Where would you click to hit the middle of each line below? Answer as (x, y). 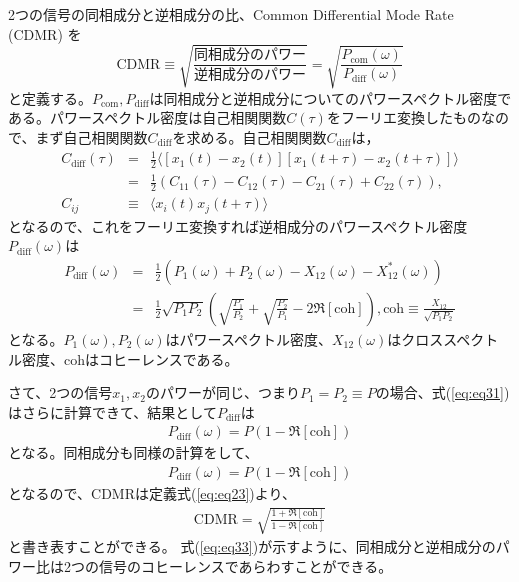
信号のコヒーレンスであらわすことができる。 (245, 565)
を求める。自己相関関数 (249, 136)
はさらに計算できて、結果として (112, 411)
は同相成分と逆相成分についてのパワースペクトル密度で (330, 97)
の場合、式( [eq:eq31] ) (442, 392)
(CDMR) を (45, 33)
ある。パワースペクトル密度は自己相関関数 (147, 117)
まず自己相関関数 (91, 136)
